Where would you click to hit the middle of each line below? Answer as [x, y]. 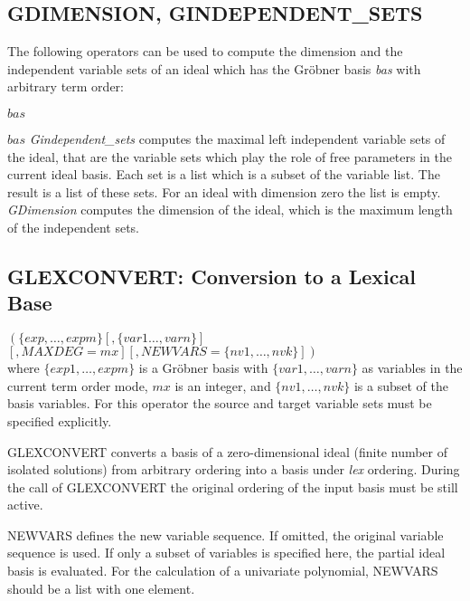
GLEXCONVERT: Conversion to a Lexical [211, 276]
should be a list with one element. [101, 588]
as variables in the [412, 368]
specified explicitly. [60, 420]
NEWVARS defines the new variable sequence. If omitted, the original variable [226, 534]
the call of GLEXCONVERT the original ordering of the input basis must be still [233, 487]
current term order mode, [78, 385]
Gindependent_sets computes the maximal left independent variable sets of [237, 138]
